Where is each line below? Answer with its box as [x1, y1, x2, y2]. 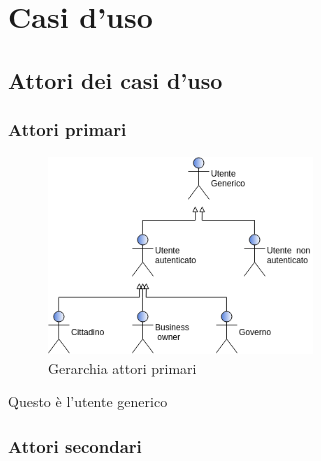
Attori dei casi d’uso [8, 64, 223, 95]
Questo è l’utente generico [8, 391, 168, 412]
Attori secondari [8, 433, 142, 458]
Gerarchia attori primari [48, 357, 197, 378]
